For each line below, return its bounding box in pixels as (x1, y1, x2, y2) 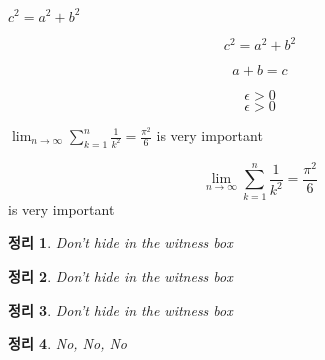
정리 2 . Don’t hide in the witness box (8, 265, 233, 286)
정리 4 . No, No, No (8, 333, 128, 354)
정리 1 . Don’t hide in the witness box (8, 232, 233, 253)
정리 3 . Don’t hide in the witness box (8, 299, 233, 320)
